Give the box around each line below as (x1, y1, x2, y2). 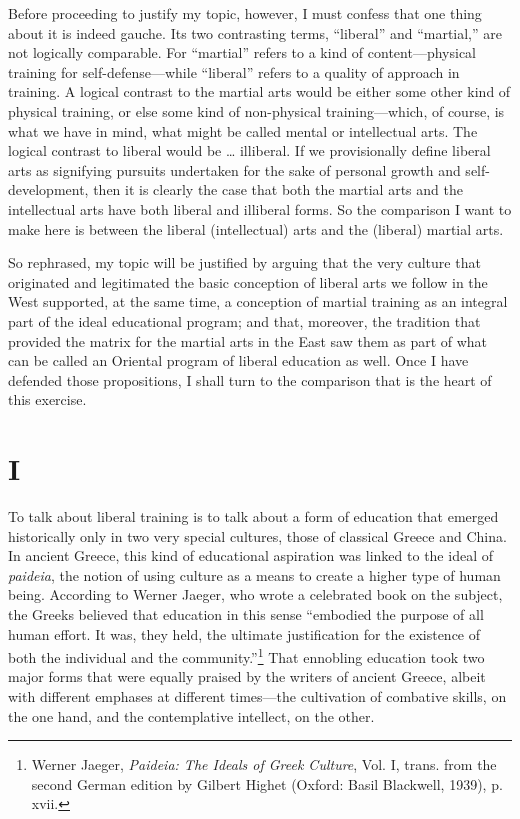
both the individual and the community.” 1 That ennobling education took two (8, 644, 485, 667)
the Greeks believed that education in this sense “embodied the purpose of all (8, 603, 484, 624)
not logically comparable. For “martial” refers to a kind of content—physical (8, 42, 477, 63)
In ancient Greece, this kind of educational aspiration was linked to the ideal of (8, 545, 493, 566)
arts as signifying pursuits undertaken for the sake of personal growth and (8, 159, 461, 180)
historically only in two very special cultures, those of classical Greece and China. (8, 525, 507, 546)
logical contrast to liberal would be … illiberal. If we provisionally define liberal (8, 140, 491, 161)
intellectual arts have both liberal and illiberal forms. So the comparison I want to (8, 198, 512, 219)
